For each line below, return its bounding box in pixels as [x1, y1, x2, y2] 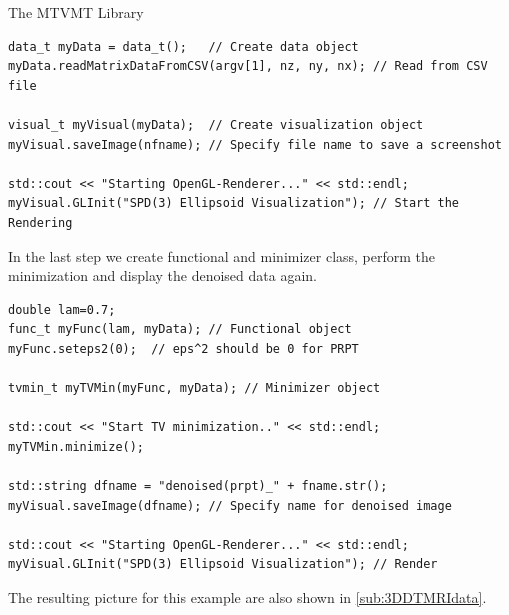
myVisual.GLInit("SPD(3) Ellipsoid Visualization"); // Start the [8, 196, 460, 211]
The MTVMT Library [8, 2, 144, 22]
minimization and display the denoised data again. [8, 265, 317, 286]
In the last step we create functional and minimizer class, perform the [8, 245, 436, 266]
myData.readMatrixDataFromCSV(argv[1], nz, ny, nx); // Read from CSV [8, 59, 488, 74]
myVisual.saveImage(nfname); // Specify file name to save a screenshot [8, 137, 502, 152]
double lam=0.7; [8, 302, 116, 317]
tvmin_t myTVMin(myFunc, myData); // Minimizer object [8, 381, 381, 396]
